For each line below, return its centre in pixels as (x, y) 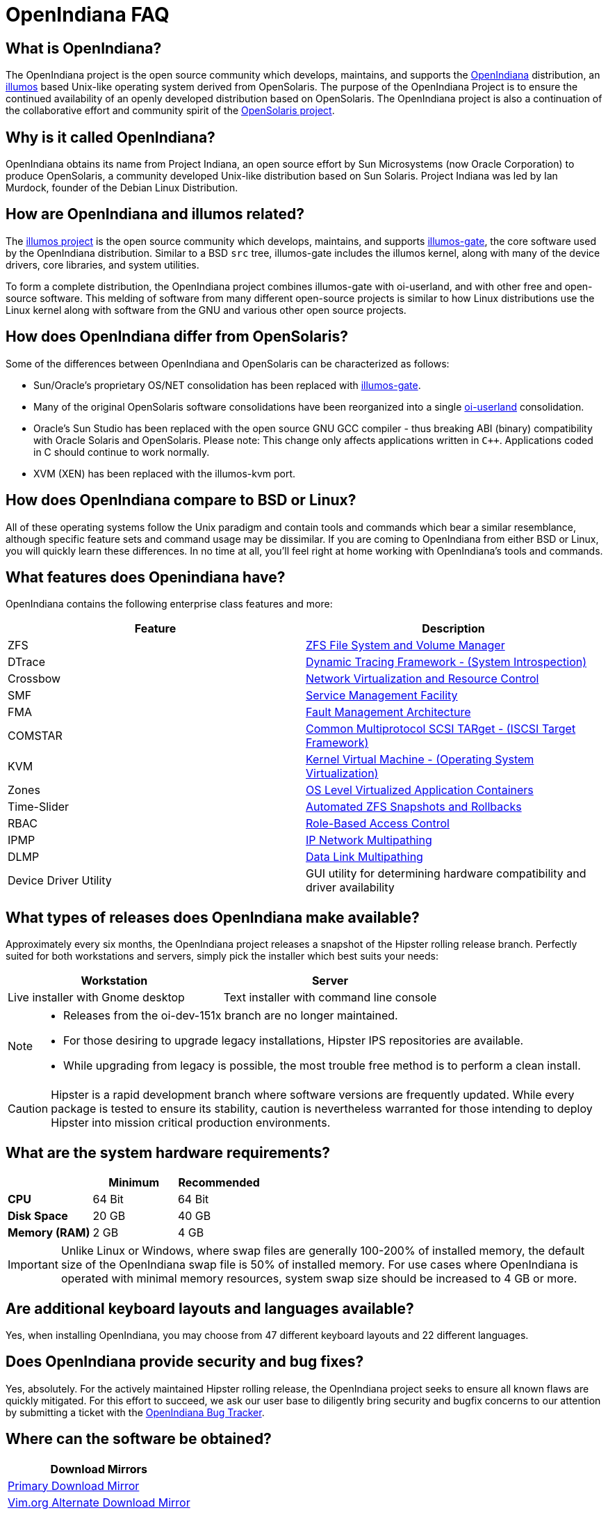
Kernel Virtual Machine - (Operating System (420, 760)
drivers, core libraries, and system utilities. (102, 264)
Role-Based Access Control (378, 824)
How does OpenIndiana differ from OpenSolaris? (177, 337)
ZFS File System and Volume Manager (405, 645)
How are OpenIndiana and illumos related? (155, 214)
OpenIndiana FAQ (88, 15)
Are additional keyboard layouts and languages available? (210, 1308)
